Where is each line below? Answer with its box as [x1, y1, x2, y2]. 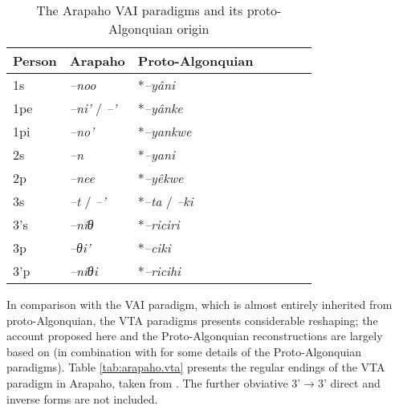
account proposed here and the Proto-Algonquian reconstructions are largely [6, 327, 383, 344]
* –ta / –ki [137, 192, 193, 210]
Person [13, 51, 57, 70]
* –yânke [137, 99, 183, 117]
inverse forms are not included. [6, 390, 158, 407]
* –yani [137, 145, 175, 164]
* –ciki [137, 238, 171, 257]
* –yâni [137, 75, 175, 94]
